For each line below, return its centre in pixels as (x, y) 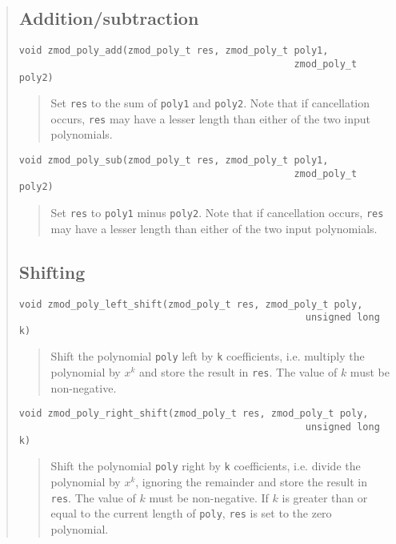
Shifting (52, 271)
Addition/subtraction (109, 18)
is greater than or (325, 497)
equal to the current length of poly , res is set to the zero (191, 513)
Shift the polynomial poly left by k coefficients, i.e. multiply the (208, 356)
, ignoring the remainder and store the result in (252, 482)
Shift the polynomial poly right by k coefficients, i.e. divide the (206, 466)
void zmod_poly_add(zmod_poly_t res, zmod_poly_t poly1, (174, 51)
